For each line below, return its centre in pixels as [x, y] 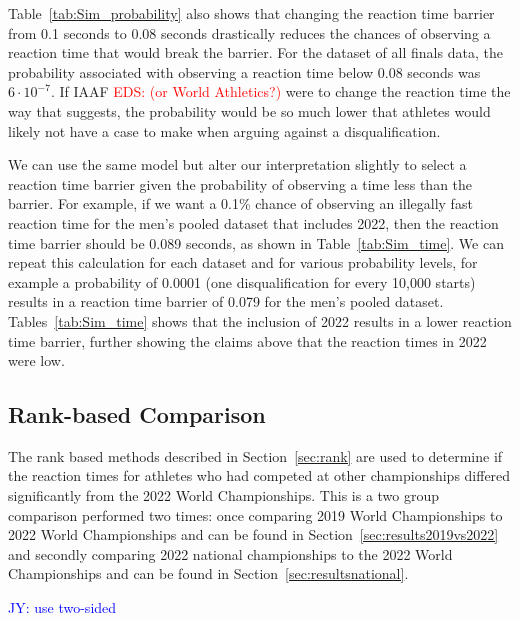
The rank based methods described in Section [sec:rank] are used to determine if [255, 455]
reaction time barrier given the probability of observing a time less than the [240, 183]
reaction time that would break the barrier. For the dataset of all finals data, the [255, 52]
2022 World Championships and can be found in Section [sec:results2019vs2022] [253, 534]
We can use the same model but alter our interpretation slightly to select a [237, 164]
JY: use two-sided [62, 607]
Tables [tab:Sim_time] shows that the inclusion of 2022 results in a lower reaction [260, 320]
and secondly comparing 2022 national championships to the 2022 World [230, 553]
